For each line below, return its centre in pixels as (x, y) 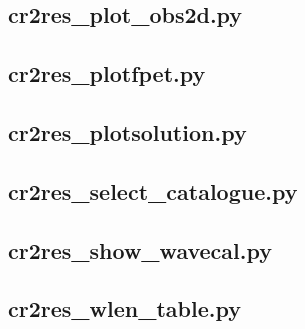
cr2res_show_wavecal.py (140, 249)
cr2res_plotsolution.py (127, 131)
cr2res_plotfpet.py (107, 73)
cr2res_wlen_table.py (124, 308)
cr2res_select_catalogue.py (153, 190)
